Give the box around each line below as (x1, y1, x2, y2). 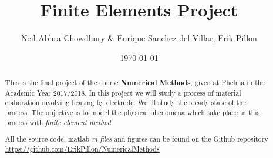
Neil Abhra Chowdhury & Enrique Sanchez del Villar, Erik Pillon (21, 32, 257, 44)
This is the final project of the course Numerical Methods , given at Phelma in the (5, 78, 265, 88)
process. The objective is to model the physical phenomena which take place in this (5, 107, 260, 117)
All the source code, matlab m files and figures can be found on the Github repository (5, 134, 268, 144)
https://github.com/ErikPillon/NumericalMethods (5, 143, 160, 153)
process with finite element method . (5, 117, 113, 127)
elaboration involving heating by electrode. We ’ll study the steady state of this (5, 98, 248, 107)
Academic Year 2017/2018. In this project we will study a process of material (5, 88, 241, 98)
